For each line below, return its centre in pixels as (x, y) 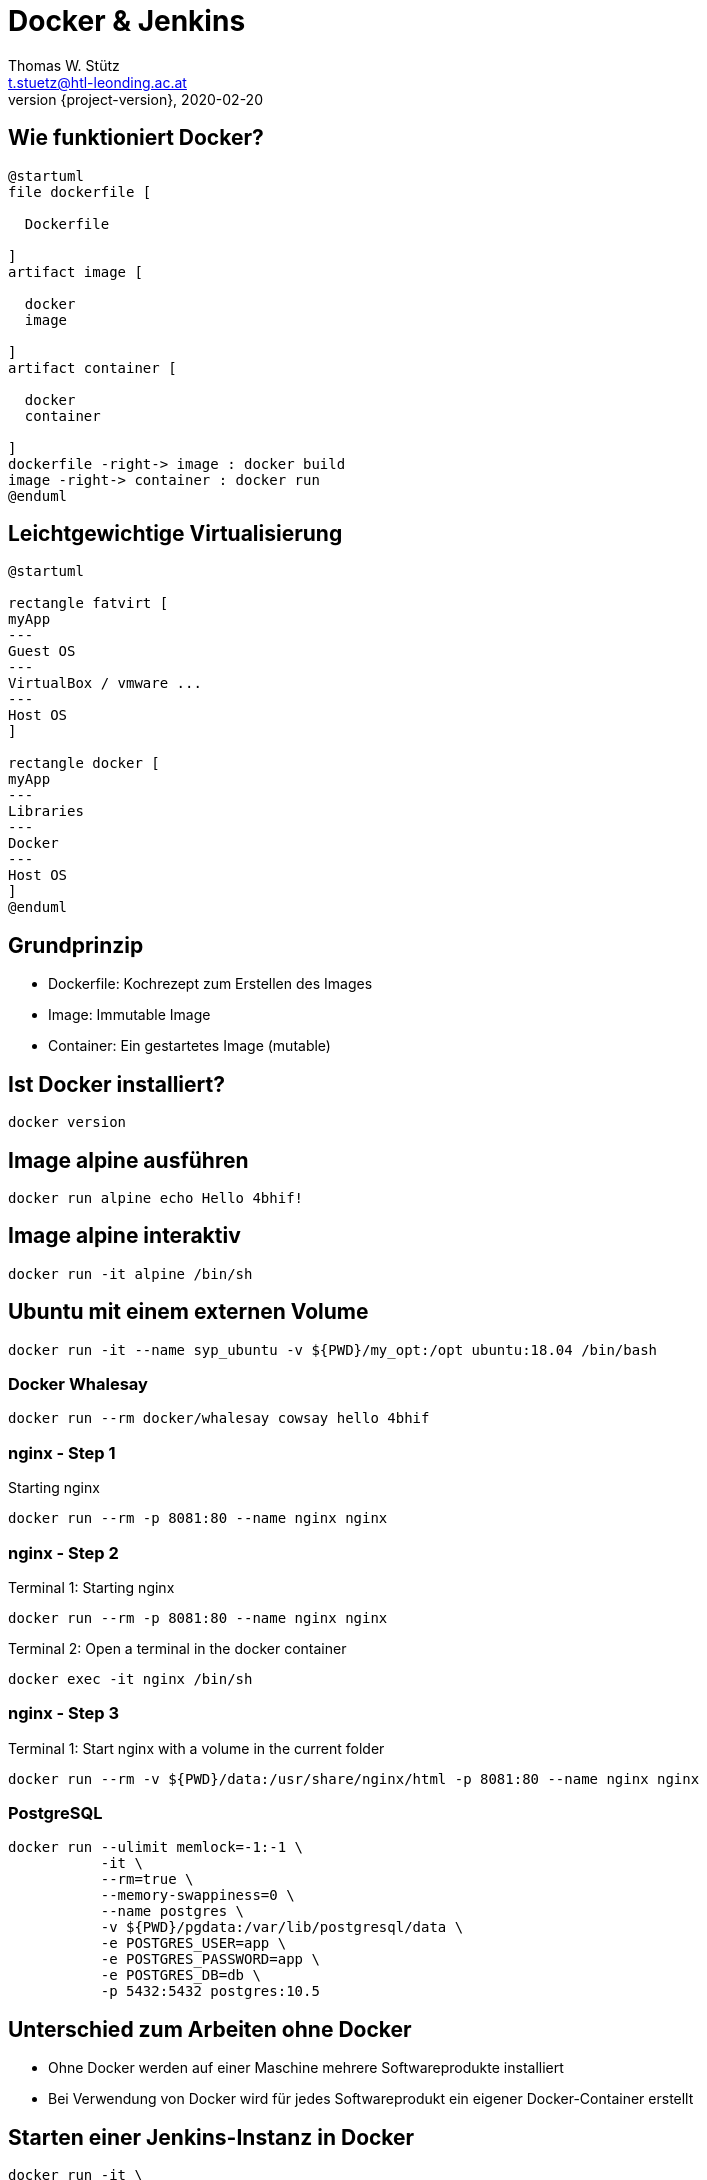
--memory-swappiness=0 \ (197, 1895)
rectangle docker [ (84, 763)
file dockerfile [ (80, 191)
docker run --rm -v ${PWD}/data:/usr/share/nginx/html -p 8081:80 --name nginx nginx (354, 1778)
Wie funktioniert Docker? (136, 138)
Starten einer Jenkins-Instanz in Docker (211, 2137)
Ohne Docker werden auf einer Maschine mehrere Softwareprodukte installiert (306, 2068)
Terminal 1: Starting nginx (91, 1587)
